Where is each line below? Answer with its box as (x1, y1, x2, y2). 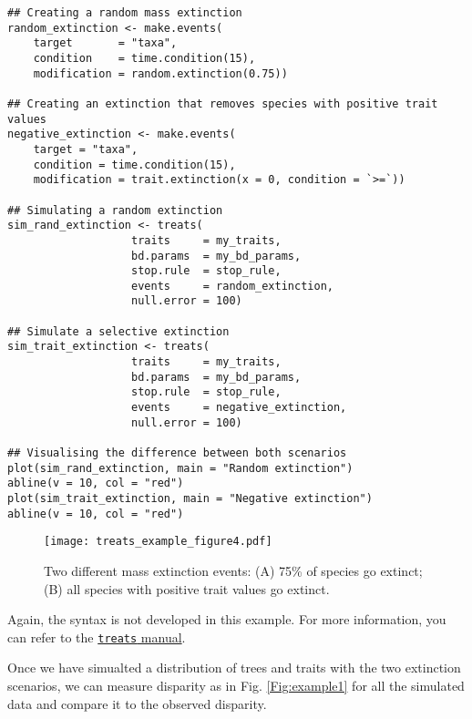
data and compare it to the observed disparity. (7, 693, 267, 713)
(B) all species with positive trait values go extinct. (44, 579, 330, 598)
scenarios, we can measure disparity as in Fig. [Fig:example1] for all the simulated (7, 676, 465, 694)
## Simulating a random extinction (7, 203, 223, 217)
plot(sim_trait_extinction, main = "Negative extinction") (7, 492, 373, 505)
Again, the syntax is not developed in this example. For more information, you (7, 610, 446, 629)
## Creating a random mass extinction (7, 6, 242, 19)
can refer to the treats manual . (7, 627, 186, 646)
